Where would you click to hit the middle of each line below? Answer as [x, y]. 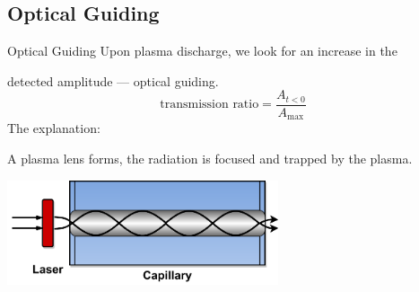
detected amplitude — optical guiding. [113, 80]
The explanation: [54, 128]
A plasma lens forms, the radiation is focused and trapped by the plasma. [210, 158]
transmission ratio [209, 105]
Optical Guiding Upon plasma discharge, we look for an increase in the [202, 51]
